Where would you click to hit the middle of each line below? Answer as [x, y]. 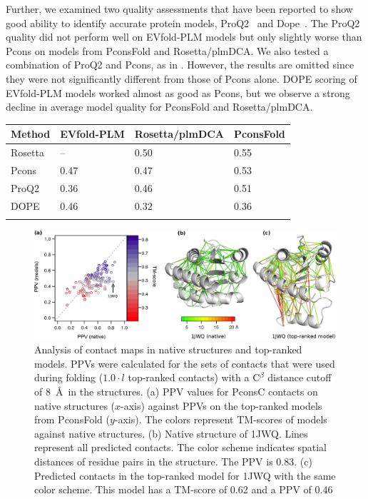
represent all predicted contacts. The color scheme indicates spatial [180, 447]
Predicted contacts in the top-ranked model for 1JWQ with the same [185, 475]
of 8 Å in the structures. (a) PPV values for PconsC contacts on [176, 391]
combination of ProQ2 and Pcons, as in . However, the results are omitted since [180, 65]
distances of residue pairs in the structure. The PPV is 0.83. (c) [173, 461]
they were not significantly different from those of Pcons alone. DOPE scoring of [182, 78]
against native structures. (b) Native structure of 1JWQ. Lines [171, 433]
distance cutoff [300, 377]
